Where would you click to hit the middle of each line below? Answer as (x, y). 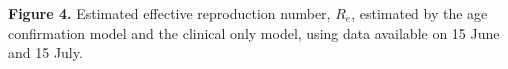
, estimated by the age (419, 13)
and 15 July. (45, 52)
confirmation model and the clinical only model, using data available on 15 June (254, 32)
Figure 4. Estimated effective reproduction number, (169, 13)
